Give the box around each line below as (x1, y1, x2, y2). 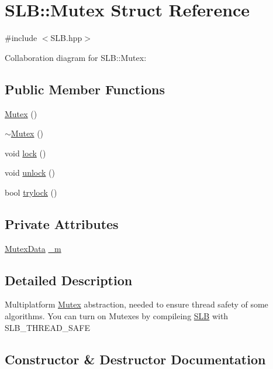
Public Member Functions (5, 80, 165, 98)
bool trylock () (5, 186, 57, 198)
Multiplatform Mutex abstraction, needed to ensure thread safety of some (5, 298, 268, 310)
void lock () (5, 146, 46, 159)
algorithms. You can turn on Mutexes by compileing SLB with (5, 310, 229, 322)
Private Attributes (5, 214, 119, 233)
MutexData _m (5, 242, 61, 254)
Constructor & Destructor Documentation (5, 350, 266, 368)
